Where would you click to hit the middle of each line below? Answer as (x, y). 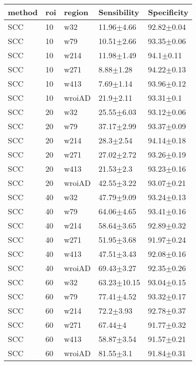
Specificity (168, 12)
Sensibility (119, 12)
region (76, 12)
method (23, 12)
